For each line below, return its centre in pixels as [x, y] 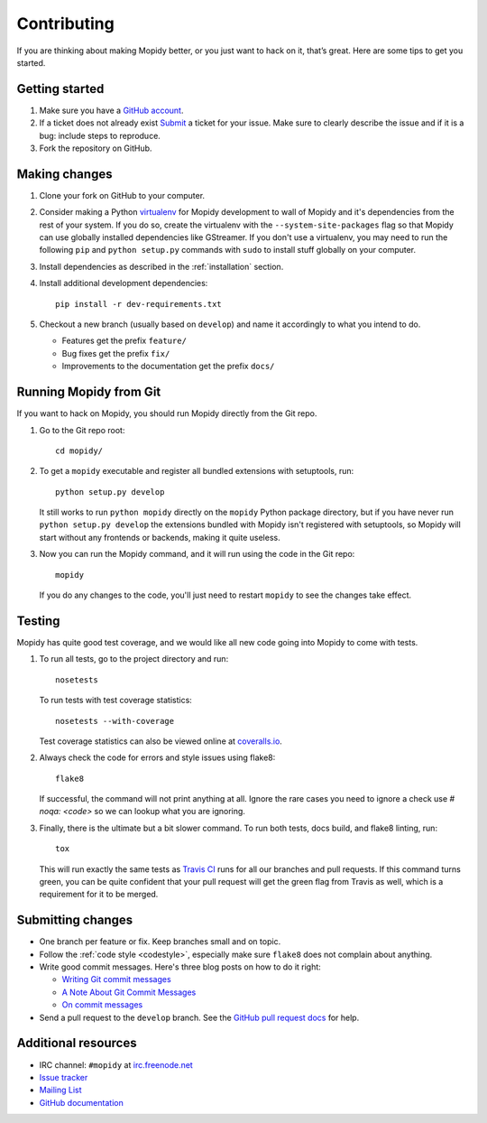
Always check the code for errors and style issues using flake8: [157, 757]
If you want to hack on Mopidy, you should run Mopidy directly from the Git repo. [167, 413]
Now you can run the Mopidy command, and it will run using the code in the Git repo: [197, 554]
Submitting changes [75, 920]
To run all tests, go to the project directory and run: [134, 659]
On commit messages [102, 1005]
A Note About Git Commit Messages [129, 992]
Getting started [60, 89]
